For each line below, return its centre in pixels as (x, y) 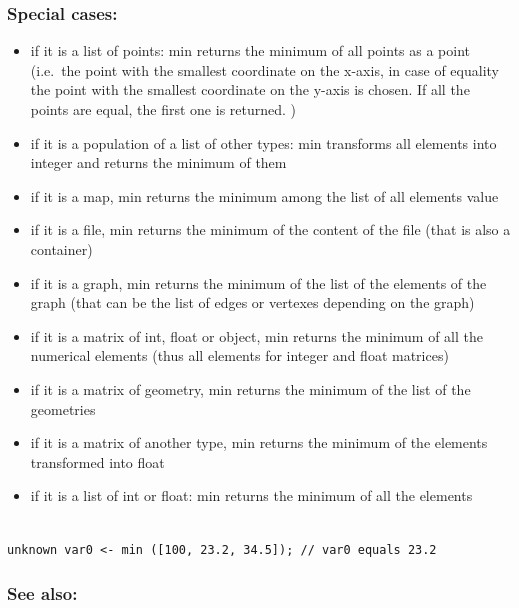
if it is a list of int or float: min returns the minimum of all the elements (251, 495)
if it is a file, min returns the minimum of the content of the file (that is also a (270, 229)
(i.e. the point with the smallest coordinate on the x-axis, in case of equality (264, 69)
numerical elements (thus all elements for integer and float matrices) (239, 355)
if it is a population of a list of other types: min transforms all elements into (263, 142)
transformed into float (97, 461)
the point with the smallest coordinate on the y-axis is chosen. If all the (250, 89)
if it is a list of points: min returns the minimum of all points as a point (250, 50)
